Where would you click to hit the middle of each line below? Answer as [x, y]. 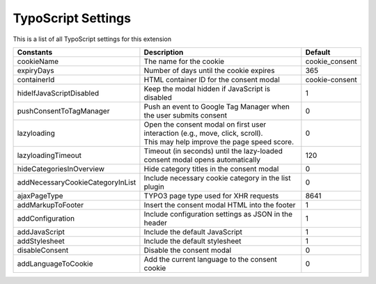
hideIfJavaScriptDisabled [58, 93]
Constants [35, 52]
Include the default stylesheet [193, 241]
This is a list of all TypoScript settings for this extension [92, 39]
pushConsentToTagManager [63, 111]
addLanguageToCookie [55, 263]
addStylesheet [41, 241]
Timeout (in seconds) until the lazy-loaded [213, 151]
